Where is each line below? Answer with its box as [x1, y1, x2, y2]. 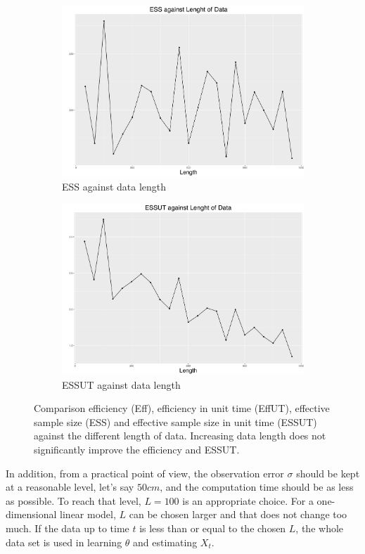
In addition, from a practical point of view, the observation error [6, 465, 284, 480]
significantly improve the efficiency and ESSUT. [34, 442, 240, 457]
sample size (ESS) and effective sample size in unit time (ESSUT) [34, 414, 317, 429]
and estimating [133, 534, 198, 549]
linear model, [60, 507, 116, 522]
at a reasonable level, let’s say [6, 479, 134, 494]
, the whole [295, 521, 344, 536]
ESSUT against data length [62, 377, 181, 392]
